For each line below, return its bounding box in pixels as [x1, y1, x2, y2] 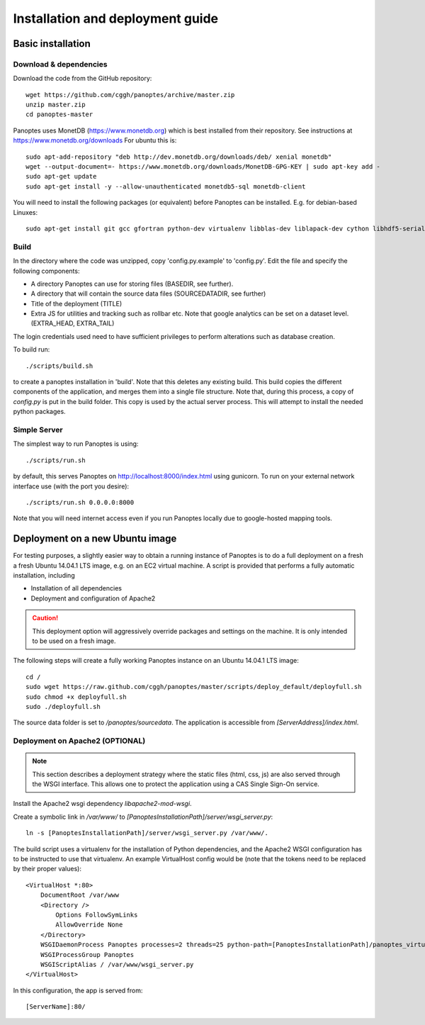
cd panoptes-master [25, 111, 93, 118]
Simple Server [13, 425, 63, 435]
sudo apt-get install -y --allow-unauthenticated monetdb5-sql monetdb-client [25, 182, 306, 191]
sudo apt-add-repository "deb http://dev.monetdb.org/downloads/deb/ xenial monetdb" [25, 152, 332, 161]
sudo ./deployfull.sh [25, 702, 101, 710]
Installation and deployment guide [13, 11, 219, 26]
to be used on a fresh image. [32, 637, 116, 645]
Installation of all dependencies [30, 584, 122, 593]
